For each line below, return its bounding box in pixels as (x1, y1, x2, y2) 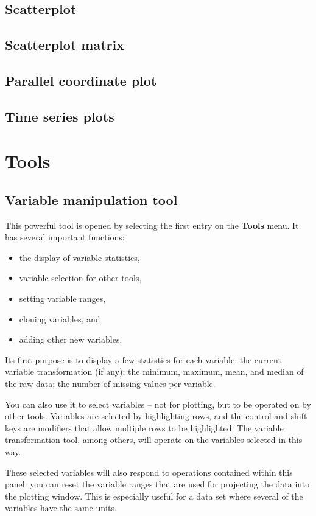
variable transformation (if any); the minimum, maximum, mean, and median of (5, 365, 304, 378)
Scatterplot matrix (5, 35, 124, 54)
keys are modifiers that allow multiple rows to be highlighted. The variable (5, 421, 284, 434)
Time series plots (5, 106, 114, 125)
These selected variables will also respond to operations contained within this (5, 465, 293, 478)
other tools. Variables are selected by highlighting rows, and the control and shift (5, 410, 307, 422)
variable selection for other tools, (19, 271, 142, 284)
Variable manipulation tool (5, 190, 178, 209)
